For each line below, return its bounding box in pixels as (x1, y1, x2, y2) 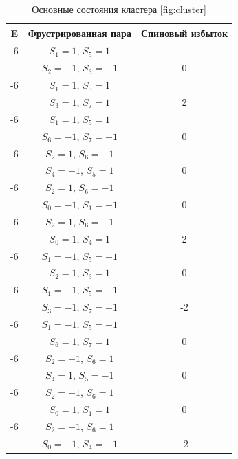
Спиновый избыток (140, 25, 228, 40)
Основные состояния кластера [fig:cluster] (32, 2, 206, 16)
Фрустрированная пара (28, 25, 131, 40)
